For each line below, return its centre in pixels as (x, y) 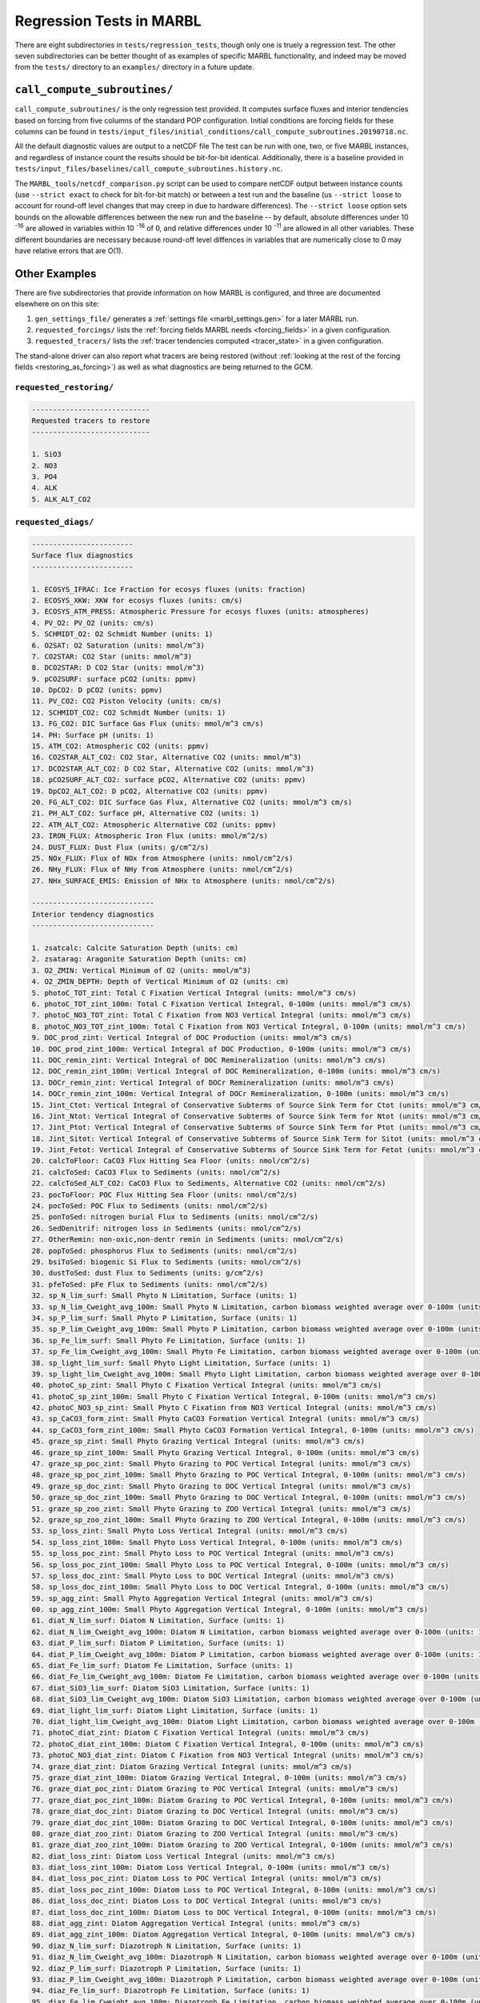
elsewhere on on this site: (57, 304)
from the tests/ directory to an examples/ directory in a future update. (135, 67)
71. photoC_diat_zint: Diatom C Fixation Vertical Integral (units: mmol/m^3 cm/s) (200, 1733)
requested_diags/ (54, 522)
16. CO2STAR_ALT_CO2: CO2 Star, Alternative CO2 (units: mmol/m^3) (167, 758)
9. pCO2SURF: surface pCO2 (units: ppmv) (114, 679)
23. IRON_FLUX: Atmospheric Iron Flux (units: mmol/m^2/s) (150, 836)
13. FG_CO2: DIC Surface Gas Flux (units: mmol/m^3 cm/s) (148, 724)
